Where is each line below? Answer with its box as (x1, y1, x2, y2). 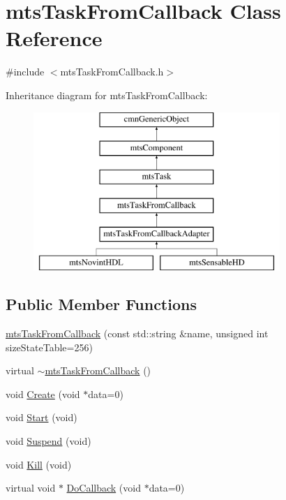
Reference (6, 24, 103, 52)
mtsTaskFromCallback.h (60, 64, 164, 79)
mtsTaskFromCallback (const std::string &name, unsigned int (6, 326, 269, 341)
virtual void (6, 480, 56, 495)
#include (6, 64, 45, 79)
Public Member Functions (6, 293, 197, 315)
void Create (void (6, 386, 80, 401)
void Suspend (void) (6, 434, 91, 448)
